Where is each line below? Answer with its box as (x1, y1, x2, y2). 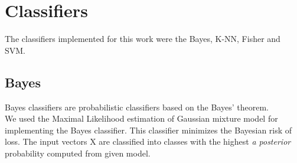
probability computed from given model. (5, 146, 151, 159)
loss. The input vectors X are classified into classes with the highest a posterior (5, 135, 291, 148)
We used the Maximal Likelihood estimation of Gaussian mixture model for (5, 112, 278, 125)
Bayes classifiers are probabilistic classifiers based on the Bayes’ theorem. (5, 100, 269, 113)
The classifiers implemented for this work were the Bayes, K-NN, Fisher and (5, 32, 280, 45)
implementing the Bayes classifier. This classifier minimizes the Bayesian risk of (5, 123, 292, 136)
